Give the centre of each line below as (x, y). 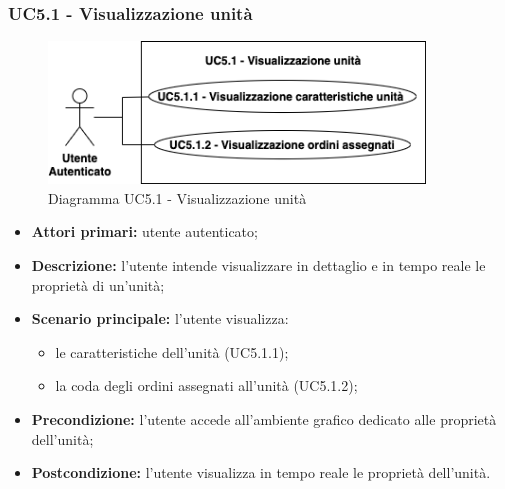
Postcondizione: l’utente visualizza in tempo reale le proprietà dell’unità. (261, 472)
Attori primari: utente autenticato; (144, 231)
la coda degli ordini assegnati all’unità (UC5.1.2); (206, 385)
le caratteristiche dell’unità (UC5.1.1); (172, 351)
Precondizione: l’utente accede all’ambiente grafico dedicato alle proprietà (264, 418)
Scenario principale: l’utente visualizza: (160, 318)
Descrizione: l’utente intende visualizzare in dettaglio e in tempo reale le (258, 265)
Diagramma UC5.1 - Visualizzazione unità (177, 197)
